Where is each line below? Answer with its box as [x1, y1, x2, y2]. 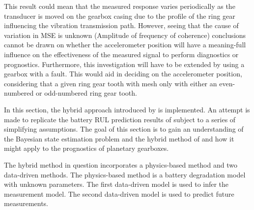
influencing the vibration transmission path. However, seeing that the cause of [4, 20, 239, 31]
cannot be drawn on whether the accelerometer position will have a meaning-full [4, 39, 246, 50]
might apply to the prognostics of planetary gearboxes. [4, 143, 169, 153]
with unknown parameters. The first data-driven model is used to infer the [4, 179, 229, 189]
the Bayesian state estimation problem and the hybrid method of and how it [4, 133, 234, 143]
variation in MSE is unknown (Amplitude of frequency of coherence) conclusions [4, 30, 246, 40]
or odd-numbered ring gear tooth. [35, 88, 137, 98]
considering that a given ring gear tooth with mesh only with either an [4, 78, 217, 88]
